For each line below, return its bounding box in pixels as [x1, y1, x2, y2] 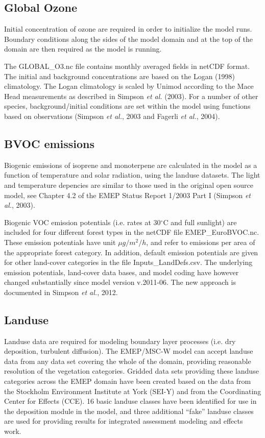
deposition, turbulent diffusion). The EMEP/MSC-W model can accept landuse [4, 346, 253, 356]
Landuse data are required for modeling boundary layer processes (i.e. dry [4, 335, 236, 346]
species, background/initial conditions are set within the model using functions [4, 101, 251, 111]
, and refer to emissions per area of [146, 236, 255, 247]
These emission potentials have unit [4, 236, 116, 247]
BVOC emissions [4, 135, 95, 151]
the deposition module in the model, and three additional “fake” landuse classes [4, 405, 254, 416]
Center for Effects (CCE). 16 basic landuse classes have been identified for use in [4, 396, 257, 406]
